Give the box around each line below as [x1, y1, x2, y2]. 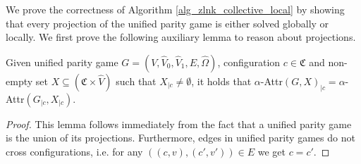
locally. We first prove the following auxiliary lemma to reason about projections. [6, 30, 356, 44]
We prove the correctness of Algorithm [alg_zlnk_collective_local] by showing [6, 2, 345, 16]
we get [257, 144, 286, 158]
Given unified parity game [6, 54, 118, 69]
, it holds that [191, 73, 252, 88]
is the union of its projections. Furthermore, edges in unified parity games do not [6, 130, 355, 145]
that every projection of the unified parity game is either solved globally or [6, 15, 329, 30]
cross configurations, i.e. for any [6, 144, 143, 158]
